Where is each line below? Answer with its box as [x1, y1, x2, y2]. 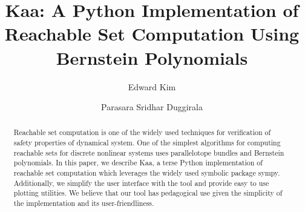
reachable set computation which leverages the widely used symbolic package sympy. [13, 168, 280, 178]
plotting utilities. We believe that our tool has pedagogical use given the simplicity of [13, 188, 283, 198]
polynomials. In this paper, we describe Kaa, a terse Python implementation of [13, 157, 263, 168]
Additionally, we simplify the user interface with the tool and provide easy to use [13, 177, 269, 188]
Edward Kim [128, 80, 176, 93]
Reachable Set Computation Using [4, 21, 300, 46]
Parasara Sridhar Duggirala [101, 101, 203, 113]
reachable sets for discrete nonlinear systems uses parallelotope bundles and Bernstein [13, 147, 284, 157]
